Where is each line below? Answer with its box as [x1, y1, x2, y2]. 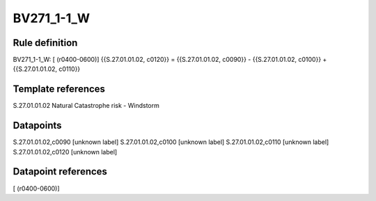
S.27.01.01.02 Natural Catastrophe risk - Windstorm [13, 102, 159, 110]
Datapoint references [13, 166, 108, 177]
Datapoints [13, 120, 62, 131]
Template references [13, 83, 106, 95]
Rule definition [13, 37, 78, 49]
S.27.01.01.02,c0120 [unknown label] [13, 147, 118, 156]
